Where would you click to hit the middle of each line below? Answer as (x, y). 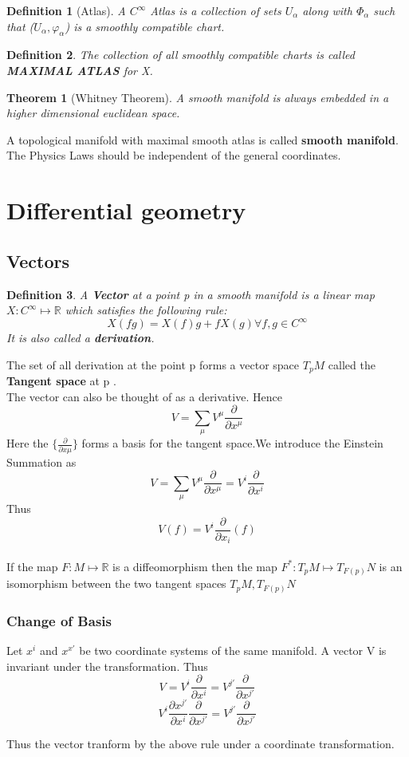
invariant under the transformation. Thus (107, 666)
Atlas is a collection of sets (216, 10)
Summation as (41, 461)
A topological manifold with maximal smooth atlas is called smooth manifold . (203, 139)
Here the (28, 443)
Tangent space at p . (61, 381)
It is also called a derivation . (81, 338)
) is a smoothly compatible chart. (145, 26)
